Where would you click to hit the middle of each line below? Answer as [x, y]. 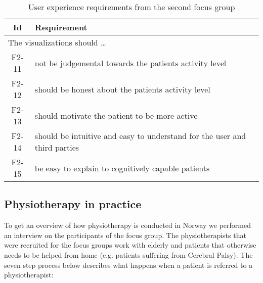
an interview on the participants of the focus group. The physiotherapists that [125, 235]
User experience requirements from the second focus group [131, 7]
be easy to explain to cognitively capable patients [122, 168]
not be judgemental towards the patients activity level [130, 63]
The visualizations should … [57, 42]
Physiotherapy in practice [73, 204]
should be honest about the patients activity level [122, 89]
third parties [57, 147]
